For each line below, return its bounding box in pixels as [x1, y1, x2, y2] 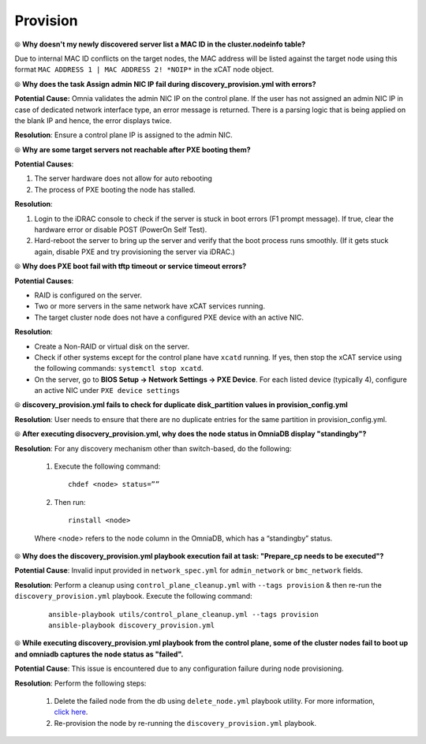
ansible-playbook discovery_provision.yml [48, 620, 215, 630]
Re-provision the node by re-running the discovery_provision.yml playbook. [54, 718, 317, 727]
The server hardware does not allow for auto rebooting [34, 174, 213, 183]
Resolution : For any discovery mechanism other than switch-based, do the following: [14, 443, 292, 453]
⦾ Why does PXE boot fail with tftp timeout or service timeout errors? [14, 261, 247, 271]
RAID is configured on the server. [34, 290, 142, 300]
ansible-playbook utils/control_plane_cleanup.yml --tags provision [48, 610, 319, 619]
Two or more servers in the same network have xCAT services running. [34, 301, 266, 311]
